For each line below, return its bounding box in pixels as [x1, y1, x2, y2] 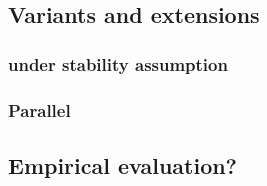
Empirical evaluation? [8, 149, 238, 180]
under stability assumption [8, 51, 228, 76]
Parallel [8, 97, 71, 122]
